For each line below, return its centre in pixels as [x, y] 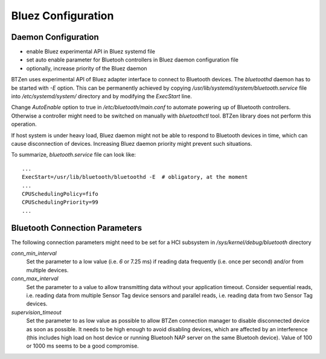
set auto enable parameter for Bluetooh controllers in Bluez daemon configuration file [132, 60]
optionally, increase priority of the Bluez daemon [87, 68]
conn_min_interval [34, 253]
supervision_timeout [36, 312]
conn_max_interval [35, 279]
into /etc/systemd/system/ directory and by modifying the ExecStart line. [102, 96]
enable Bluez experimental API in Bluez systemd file [91, 52]
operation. [24, 124]
